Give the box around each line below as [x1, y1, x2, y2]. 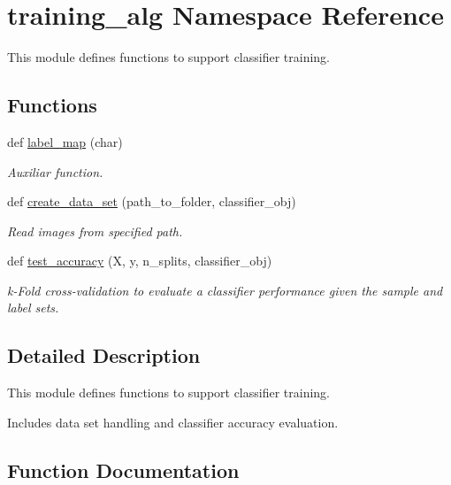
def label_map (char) [7, 132, 123, 150]
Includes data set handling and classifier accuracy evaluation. [7, 412, 339, 431]
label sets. [7, 298, 59, 317]
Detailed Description [7, 342, 201, 369]
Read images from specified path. [7, 221, 183, 240]
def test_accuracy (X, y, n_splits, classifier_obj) [7, 251, 272, 270]
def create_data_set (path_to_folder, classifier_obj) [7, 192, 296, 211]
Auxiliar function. [7, 162, 103, 181]
